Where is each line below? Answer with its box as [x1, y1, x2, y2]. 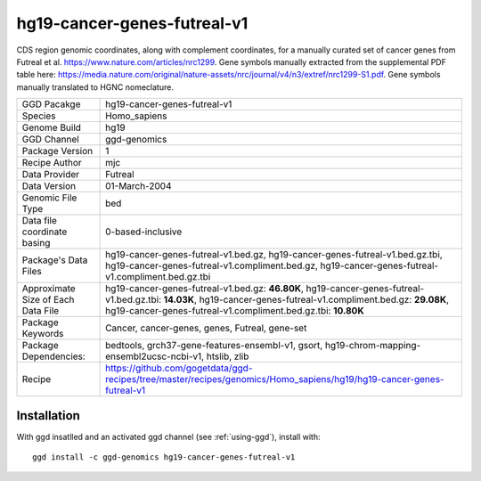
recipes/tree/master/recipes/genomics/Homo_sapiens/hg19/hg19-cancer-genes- [105, 373, 444, 386]
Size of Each [21, 294, 75, 306]
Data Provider [21, 168, 80, 181]
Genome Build [21, 121, 82, 134]
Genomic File [21, 192, 77, 204]
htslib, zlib [206, 350, 249, 363]
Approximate [21, 282, 76, 295]
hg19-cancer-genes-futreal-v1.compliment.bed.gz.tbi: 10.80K [105, 305, 364, 317]
